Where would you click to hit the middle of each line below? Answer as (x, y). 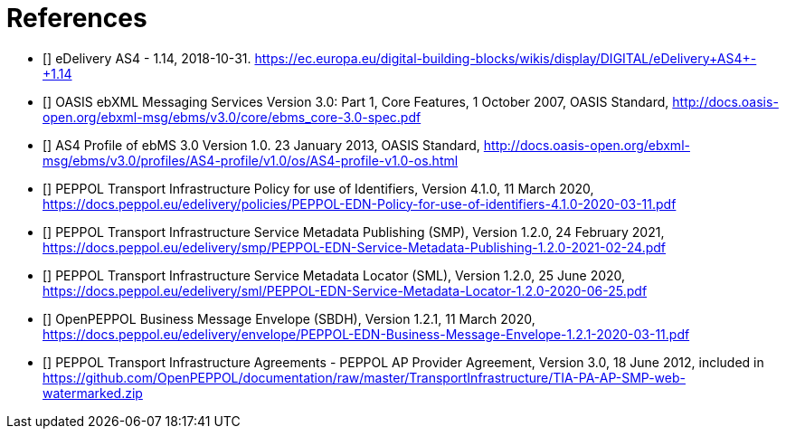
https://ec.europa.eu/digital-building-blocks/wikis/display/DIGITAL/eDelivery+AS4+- (506, 58)
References (77, 18)
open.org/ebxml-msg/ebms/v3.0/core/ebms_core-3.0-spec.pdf (232, 117)
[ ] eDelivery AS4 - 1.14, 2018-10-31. (147, 58)
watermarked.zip (93, 393)
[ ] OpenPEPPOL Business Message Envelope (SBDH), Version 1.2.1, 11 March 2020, (289, 318)
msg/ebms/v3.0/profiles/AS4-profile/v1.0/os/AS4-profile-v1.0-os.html (251, 160)
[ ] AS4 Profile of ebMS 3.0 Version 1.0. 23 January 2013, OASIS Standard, (261, 145)
